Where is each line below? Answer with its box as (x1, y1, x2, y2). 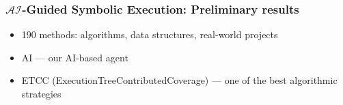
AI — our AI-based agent (21, 50, 128, 64)
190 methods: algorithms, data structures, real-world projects (21, 27, 278, 42)
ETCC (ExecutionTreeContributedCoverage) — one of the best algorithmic (21, 73, 338, 87)
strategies (21, 87, 61, 100)
